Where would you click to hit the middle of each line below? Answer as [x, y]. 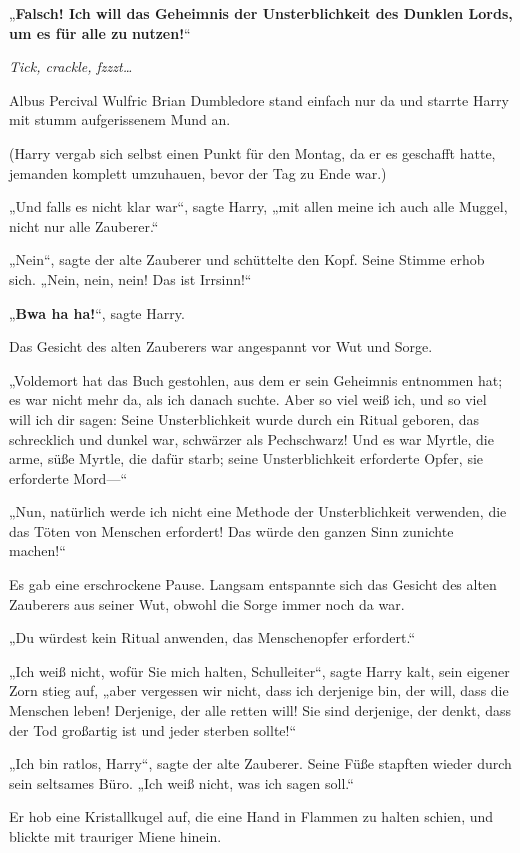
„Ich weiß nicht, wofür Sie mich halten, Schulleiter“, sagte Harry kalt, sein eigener [259, 670]
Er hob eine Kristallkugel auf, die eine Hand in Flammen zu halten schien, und [251, 816]
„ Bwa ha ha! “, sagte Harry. [97, 312]
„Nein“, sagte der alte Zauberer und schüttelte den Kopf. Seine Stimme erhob [247, 259]
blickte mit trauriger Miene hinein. [115, 836]
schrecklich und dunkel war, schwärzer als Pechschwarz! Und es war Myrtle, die [251, 438]
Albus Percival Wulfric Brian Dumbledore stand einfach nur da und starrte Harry [259, 99]
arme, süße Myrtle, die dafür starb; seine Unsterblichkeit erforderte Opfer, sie [246, 458]
